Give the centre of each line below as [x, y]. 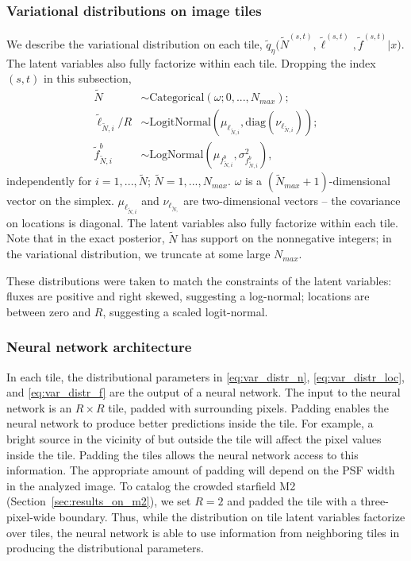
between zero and [49, 311]
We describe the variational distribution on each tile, [134, 43]
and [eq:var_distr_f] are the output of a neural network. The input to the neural [204, 392]
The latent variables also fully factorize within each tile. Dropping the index [191, 62]
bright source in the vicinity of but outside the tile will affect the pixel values [194, 439]
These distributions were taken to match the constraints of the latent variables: [199, 280]
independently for [49, 181]
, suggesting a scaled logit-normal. [185, 311]
